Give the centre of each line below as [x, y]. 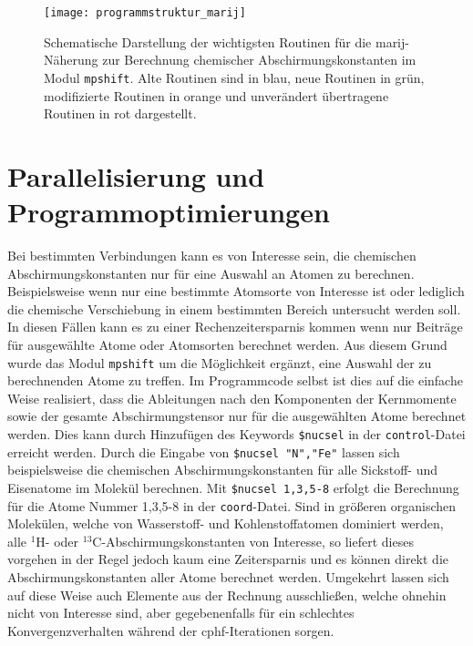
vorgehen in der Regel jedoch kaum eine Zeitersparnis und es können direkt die [228, 559]
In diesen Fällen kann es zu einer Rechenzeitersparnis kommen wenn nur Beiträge [235, 327]
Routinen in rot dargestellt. [120, 113]
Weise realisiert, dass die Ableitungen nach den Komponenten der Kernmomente [232, 398]
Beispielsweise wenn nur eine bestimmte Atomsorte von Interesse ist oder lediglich [236, 291]
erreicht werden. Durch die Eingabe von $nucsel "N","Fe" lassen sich [204, 451]
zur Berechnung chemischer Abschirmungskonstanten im [259, 60]
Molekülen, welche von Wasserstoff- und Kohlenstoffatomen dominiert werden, [226, 523]
